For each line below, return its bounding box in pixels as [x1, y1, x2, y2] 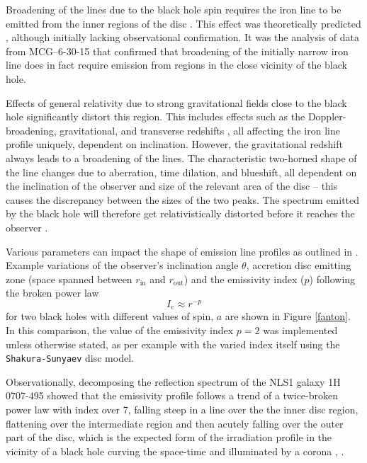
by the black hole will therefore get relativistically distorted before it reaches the [6, 206, 355, 221]
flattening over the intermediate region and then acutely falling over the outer [6, 416, 344, 430]
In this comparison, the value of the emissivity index [6, 323, 234, 337]
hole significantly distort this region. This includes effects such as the [6, 109, 305, 124]
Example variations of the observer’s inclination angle [6, 258, 239, 273]
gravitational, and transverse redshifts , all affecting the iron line [60, 122, 340, 137]
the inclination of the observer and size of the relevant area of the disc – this [6, 178, 338, 193]
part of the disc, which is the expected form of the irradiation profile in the [6, 430, 332, 445]
